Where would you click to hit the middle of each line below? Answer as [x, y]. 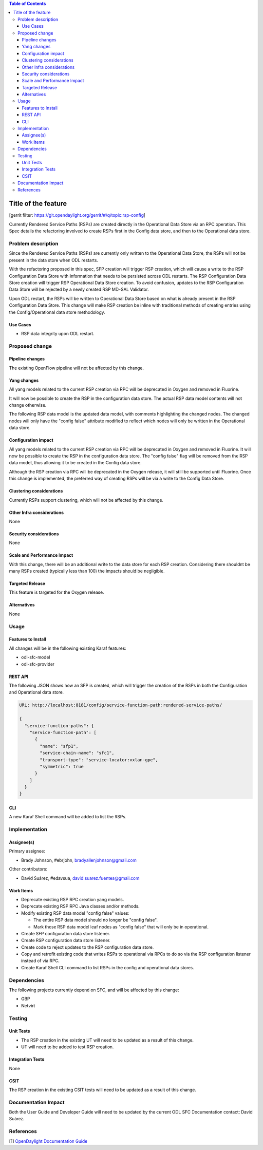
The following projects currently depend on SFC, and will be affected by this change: [94, 990]
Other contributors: [28, 869]
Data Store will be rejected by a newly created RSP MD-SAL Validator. [79, 289]
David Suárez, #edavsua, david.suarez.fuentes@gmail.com [80, 878]
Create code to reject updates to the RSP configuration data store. [88, 947]
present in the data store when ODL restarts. [54, 260]
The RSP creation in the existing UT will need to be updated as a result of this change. [107, 1040]
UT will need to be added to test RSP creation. [67, 1047]
